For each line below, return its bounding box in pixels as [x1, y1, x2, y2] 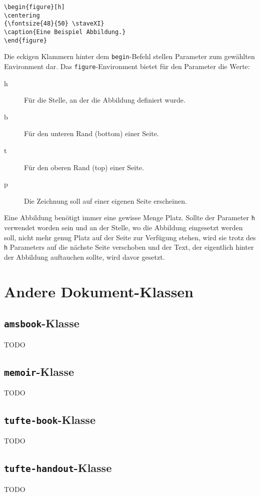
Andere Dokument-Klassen [4, 281, 194, 301]
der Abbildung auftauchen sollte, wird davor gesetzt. [4, 251, 165, 262]
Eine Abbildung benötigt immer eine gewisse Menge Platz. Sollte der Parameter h [4, 212, 255, 223]
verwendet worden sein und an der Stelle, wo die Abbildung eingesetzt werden [4, 222, 243, 232]
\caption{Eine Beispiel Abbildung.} [4, 28, 126, 36]
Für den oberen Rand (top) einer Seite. [24, 162, 144, 172]
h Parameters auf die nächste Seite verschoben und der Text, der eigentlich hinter [4, 242, 254, 252]
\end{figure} [4, 37, 47, 44]
